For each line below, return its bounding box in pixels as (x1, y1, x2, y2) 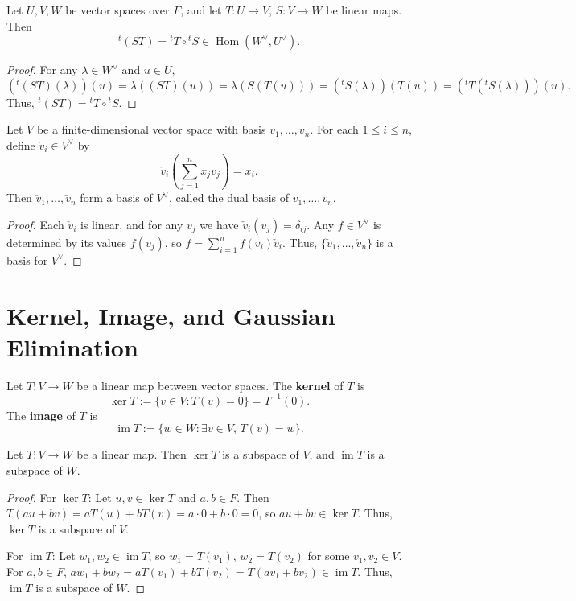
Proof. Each (6, 216, 64, 233)
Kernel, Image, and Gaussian (6, 298, 335, 331)
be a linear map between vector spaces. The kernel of (76, 377, 344, 393)
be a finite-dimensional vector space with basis (36, 121, 266, 138)
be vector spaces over (65, 2, 170, 18)
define (6, 136, 35, 153)
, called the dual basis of (168, 189, 290, 206)
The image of (6, 406, 76, 423)
